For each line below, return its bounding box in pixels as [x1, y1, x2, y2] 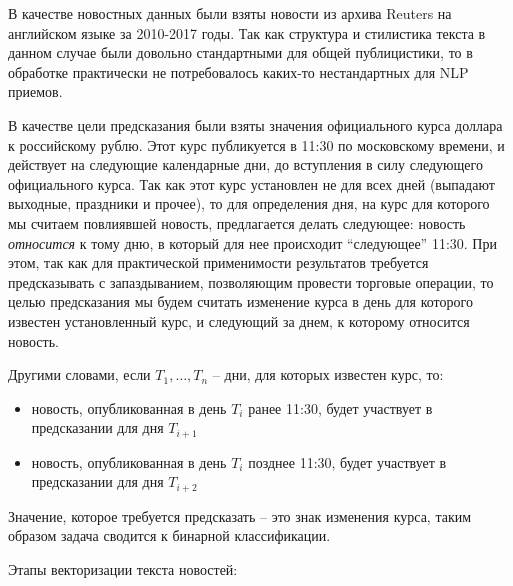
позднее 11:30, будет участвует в [248, 451, 447, 472]
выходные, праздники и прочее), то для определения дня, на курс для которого [8, 193, 490, 214]
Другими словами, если [8, 364, 151, 385]
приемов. [8, 81, 63, 102]
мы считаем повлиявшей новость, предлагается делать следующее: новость [8, 212, 466, 233]
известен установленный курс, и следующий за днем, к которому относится [8, 310, 470, 331]
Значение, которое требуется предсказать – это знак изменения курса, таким [8, 505, 472, 526]
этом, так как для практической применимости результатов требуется [8, 252, 429, 273]
